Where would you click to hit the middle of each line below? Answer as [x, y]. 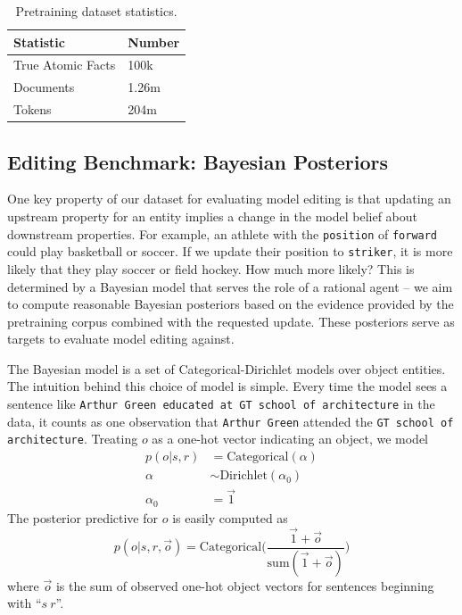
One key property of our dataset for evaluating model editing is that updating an [229, 199]
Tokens [33, 109]
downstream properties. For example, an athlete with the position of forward [223, 233]
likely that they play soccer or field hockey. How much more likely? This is [211, 268]
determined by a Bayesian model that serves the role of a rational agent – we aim [230, 286]
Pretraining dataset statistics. [96, 11]
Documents [44, 87]
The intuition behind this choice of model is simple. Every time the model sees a [227, 386]
